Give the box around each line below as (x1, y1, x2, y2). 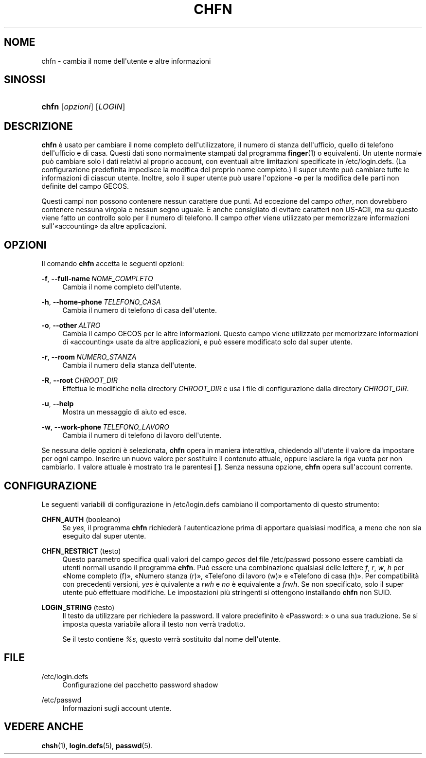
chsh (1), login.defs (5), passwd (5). (41, 741, 153, 750)
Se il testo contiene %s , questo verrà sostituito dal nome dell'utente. (62, 634, 281, 643)
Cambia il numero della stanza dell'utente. (62, 361, 197, 370)
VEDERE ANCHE (4, 721, 84, 733)
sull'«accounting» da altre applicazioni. (41, 222, 167, 231)
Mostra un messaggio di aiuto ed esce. (62, 408, 187, 416)
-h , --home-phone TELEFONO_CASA (41, 298, 161, 307)
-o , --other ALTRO (41, 321, 101, 330)
